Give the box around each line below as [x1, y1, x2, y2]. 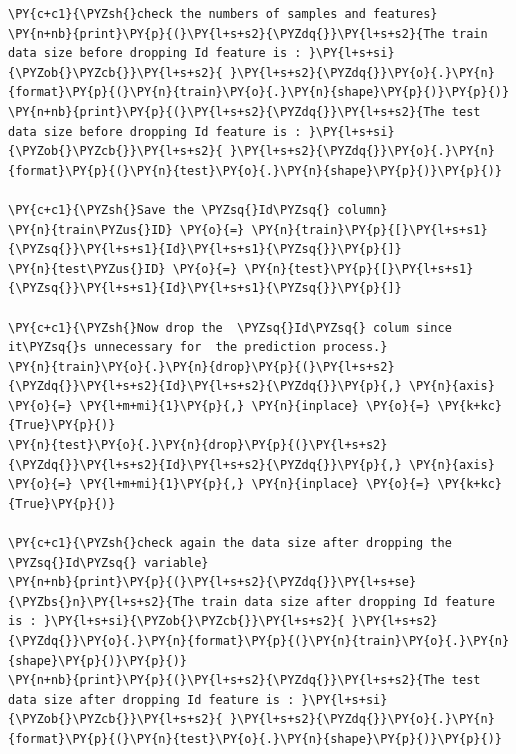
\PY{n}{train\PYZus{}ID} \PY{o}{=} [8, 222, 245, 237]
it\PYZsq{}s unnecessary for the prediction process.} [8, 340, 388, 355]
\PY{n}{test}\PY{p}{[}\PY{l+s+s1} [244, 261, 474, 276]
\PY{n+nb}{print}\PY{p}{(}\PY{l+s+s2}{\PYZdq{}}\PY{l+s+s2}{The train [8, 26, 488, 41]
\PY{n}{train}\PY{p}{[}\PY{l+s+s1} [251, 222, 488, 237]
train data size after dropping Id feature [201, 594, 495, 609]
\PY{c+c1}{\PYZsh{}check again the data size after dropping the [8, 536, 452, 551]
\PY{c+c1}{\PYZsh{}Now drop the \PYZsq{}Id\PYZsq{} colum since [8, 320, 452, 335]
